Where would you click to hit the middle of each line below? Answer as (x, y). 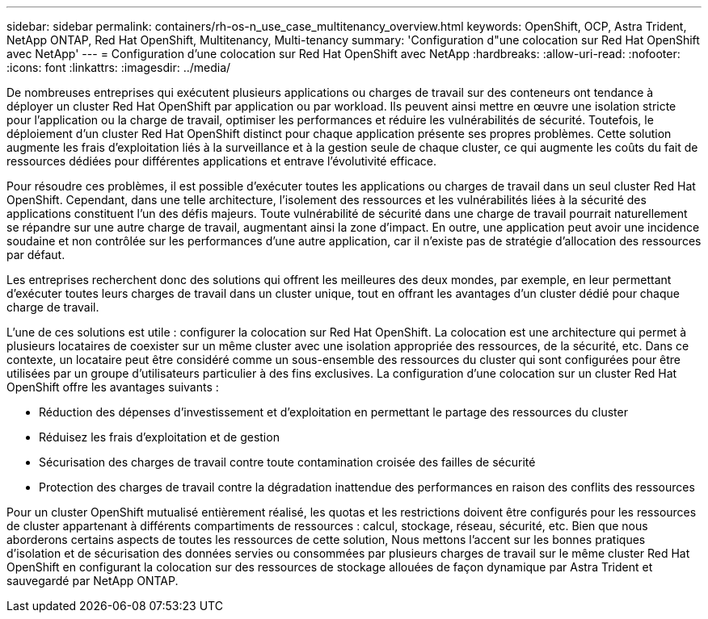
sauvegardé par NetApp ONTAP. (93, 581)
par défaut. (36, 255)
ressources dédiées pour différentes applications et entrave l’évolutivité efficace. (222, 161)
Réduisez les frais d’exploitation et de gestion (159, 437)
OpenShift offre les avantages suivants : (113, 387)
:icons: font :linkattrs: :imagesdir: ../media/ (119, 67)
